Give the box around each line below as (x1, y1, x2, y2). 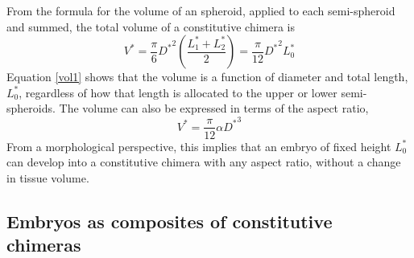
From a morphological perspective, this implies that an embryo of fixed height (6, 137, 391, 154)
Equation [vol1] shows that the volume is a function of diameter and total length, (6, 68, 408, 85)
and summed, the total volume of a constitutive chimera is (6, 18, 296, 35)
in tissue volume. (6, 169, 89, 186)
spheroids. (6, 100, 56, 117)
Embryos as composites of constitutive (6, 208, 333, 233)
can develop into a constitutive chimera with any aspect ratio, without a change (6, 154, 401, 170)
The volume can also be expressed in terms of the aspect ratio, (59, 100, 369, 117)
